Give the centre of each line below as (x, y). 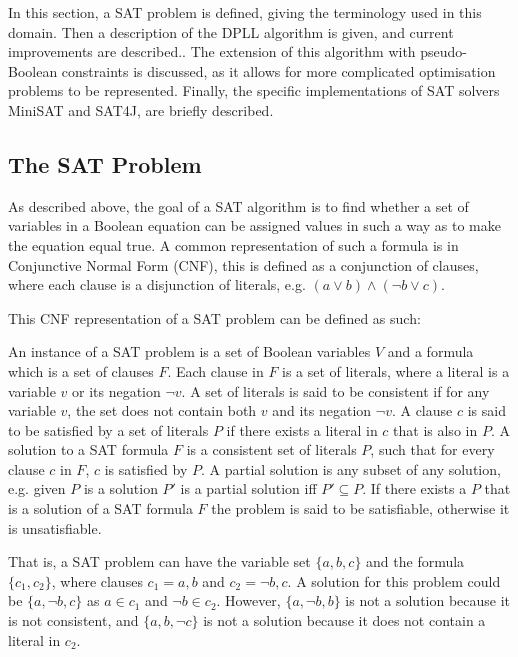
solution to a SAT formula (88, 449)
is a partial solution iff (248, 488)
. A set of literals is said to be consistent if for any (335, 390)
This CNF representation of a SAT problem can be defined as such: (214, 317)
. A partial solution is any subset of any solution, (351, 468)
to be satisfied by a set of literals (108, 429)
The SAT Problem (105, 163)
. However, (248, 600)
